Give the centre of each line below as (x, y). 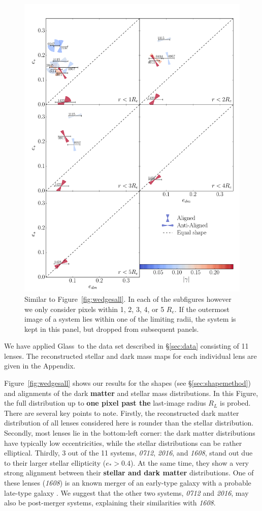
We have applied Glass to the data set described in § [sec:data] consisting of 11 (126, 346)
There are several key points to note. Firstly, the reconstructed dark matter (122, 413)
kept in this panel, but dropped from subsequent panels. (112, 329)
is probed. (235, 403)
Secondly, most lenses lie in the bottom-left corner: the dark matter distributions (130, 433)
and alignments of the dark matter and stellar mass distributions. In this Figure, (131, 393)
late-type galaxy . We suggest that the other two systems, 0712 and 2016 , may (126, 492)
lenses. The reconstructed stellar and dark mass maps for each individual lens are (130, 356)
